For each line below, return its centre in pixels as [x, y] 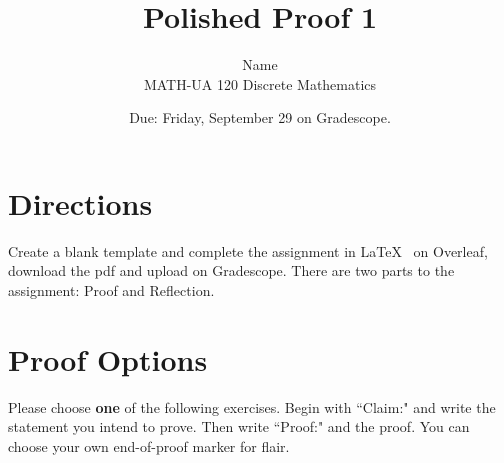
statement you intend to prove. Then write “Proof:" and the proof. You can [239, 426]
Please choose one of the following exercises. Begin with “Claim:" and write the [252, 406]
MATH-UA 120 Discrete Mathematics [260, 83]
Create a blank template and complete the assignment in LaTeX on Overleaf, [248, 250]
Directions [80, 202]
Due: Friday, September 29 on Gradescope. [260, 117]
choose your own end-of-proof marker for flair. [149, 445]
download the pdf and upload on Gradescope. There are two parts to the [231, 270]
